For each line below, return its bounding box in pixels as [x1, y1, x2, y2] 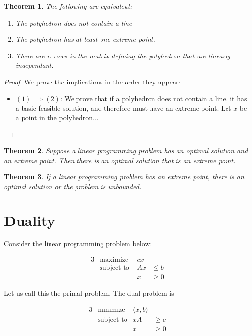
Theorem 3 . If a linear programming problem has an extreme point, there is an [4, 171, 244, 182]
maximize [100, 256, 128, 264]
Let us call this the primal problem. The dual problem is [4, 288, 174, 298]
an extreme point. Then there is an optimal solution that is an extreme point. [4, 155, 236, 165]
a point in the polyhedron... [15, 112, 99, 122]
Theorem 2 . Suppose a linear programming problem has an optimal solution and [4, 145, 248, 155]
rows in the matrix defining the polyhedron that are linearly [53, 50, 230, 60]
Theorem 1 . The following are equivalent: [4, 1, 132, 11]
